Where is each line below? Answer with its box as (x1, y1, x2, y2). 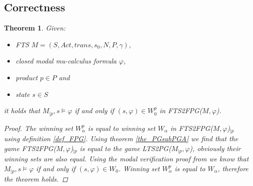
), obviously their (190, 143, 241, 153)
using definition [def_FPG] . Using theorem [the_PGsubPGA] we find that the (4, 133, 238, 144)
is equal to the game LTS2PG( (80, 143, 171, 153)
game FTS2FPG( (4, 143, 56, 153)
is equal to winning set (88, 123, 156, 133)
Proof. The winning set (4, 123, 73, 133)
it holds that (4, 105, 40, 116)
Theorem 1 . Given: (4, 23, 66, 33)
